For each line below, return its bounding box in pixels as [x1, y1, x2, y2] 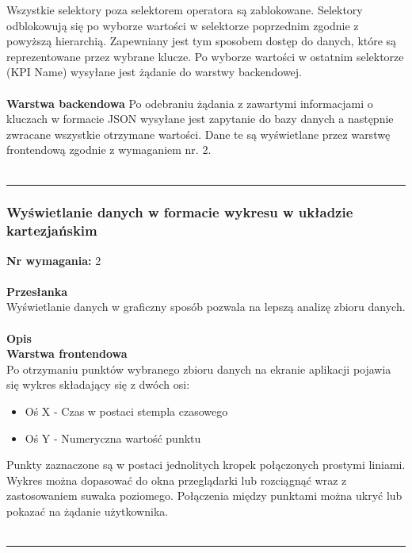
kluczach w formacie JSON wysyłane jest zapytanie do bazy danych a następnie [6, 110, 394, 127]
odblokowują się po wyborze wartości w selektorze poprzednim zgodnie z [6, 17, 359, 33]
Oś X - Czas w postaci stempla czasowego [25, 403, 228, 420]
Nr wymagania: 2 [6, 252, 101, 268]
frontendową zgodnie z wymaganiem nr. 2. [6, 141, 212, 158]
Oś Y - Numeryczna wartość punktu [25, 429, 201, 446]
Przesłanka [6, 282, 68, 299]
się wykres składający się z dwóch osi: [6, 376, 190, 393]
